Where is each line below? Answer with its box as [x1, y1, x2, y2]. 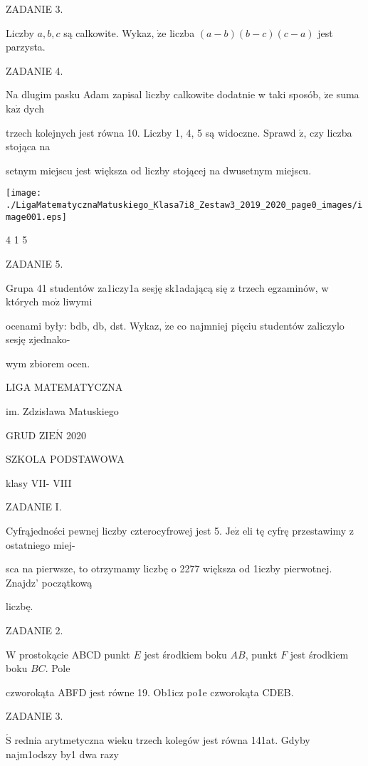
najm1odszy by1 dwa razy [6, 746, 119, 761]
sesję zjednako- [6, 332, 70, 347]
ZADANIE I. [6, 499, 62, 514]
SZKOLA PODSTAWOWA [6, 451, 125, 466]
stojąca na [6, 139, 51, 154]
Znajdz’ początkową [6, 574, 93, 589]
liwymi [63, 294, 93, 309]
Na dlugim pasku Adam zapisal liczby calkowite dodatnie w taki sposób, [6, 87, 321, 102]
